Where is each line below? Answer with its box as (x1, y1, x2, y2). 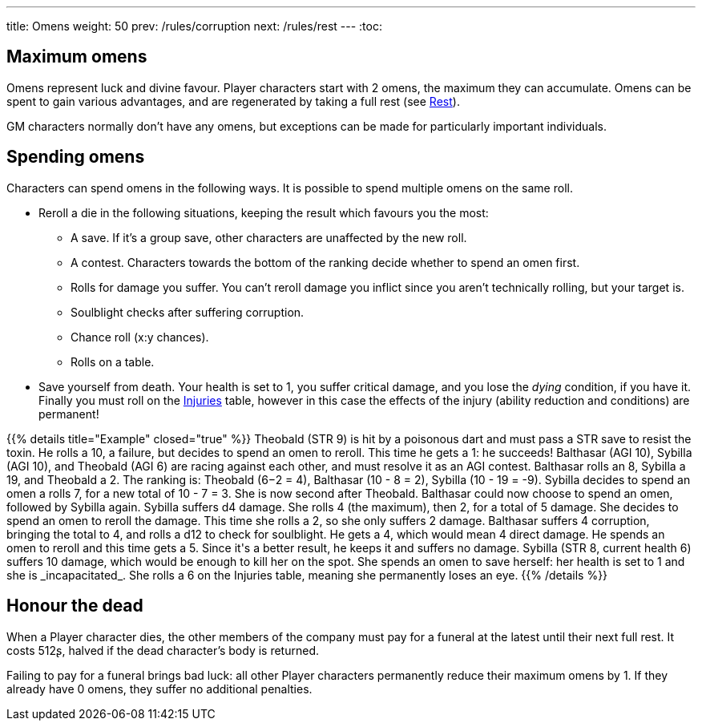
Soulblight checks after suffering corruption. (71, 305, 305, 319)
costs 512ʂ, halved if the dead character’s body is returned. (6, 643, 320, 657)
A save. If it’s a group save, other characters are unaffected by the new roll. (71, 230, 467, 244)
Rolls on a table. (71, 354, 155, 369)
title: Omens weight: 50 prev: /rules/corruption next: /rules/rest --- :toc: (6, 19, 382, 33)
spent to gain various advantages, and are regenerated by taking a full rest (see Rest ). (6, 94, 460, 108)
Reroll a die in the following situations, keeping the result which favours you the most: (38, 205, 489, 220)
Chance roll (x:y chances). (71, 329, 209, 344)
